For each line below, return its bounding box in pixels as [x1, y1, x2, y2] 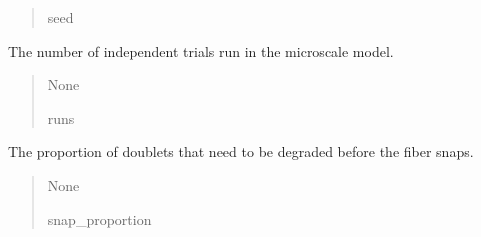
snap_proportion [47, 208, 152, 229]
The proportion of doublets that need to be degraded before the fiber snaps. [8, 141, 474, 162]
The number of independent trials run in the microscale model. [8, 40, 394, 61]
